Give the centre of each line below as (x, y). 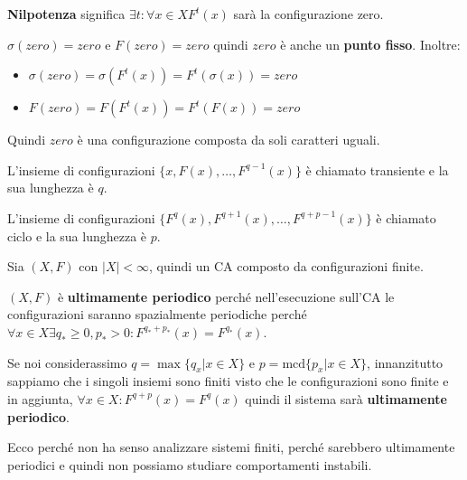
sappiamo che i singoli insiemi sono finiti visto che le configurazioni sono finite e (228, 381)
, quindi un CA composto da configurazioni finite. (286, 266)
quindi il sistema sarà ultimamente (346, 398)
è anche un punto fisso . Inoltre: (370, 44)
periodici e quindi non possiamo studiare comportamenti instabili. (190, 464)
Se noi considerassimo (67, 362)
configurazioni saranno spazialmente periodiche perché (157, 314)
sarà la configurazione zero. (308, 14)
